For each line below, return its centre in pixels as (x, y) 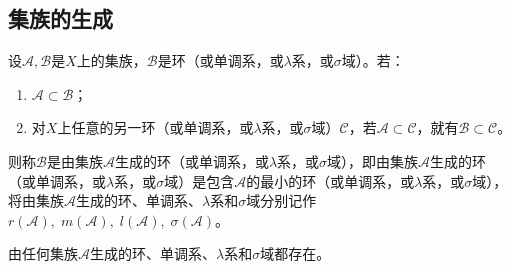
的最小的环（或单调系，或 (330, 180)
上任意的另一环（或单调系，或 (155, 127)
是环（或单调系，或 (220, 60)
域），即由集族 (373, 160)
